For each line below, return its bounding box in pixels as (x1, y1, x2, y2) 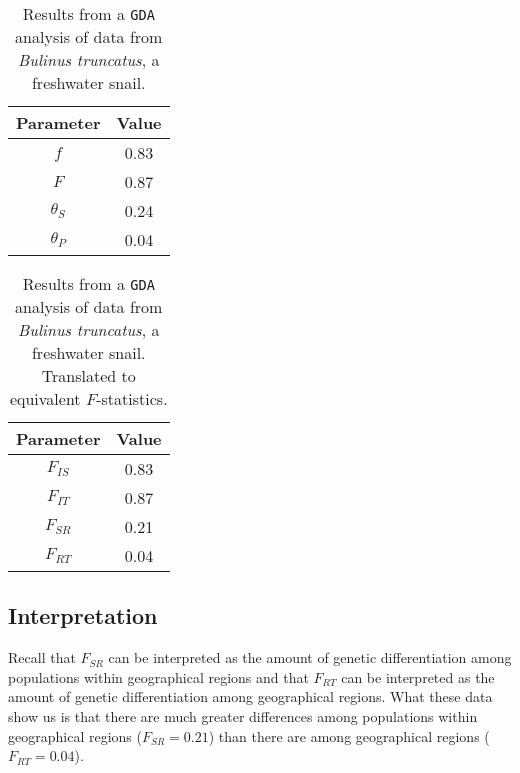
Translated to (41, 364, 136, 387)
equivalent (9, 387, 81, 410)
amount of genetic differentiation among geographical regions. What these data (8, 686, 493, 707)
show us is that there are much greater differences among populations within (8, 705, 478, 726)
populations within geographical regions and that (8, 666, 309, 687)
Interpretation (8, 600, 158, 631)
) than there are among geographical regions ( (208, 725, 490, 746)
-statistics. (96, 387, 168, 410)
